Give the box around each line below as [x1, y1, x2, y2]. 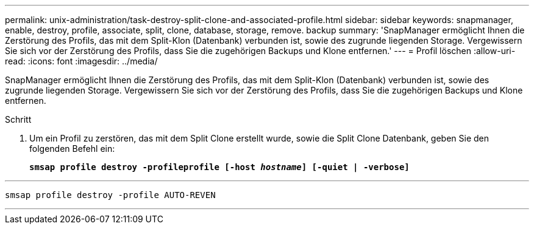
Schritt [5, 114, 32, 125]
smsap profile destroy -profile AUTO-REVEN [5, 190, 216, 200]
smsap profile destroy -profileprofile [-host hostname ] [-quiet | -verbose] [29, 162, 410, 172]
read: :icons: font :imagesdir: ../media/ [5, 56, 158, 66]
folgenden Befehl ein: [29, 143, 115, 154]
